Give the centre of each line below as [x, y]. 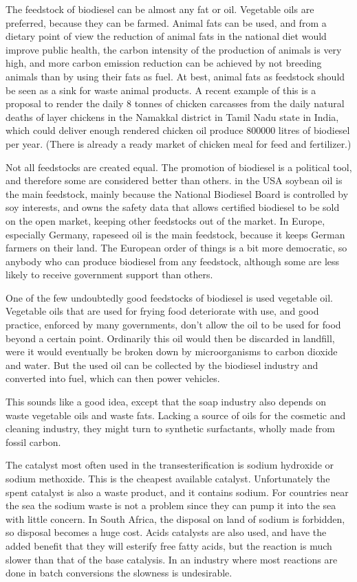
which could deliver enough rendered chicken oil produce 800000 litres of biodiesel [178, 130]
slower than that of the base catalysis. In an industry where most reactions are [172, 559]
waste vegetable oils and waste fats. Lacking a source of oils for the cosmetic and [176, 415]
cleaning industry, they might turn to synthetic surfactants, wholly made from [170, 428]
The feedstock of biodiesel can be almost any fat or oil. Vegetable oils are [160, 9]
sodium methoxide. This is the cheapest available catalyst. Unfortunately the [168, 478]
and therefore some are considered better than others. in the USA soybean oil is [174, 180]
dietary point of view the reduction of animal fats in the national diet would [166, 36]
